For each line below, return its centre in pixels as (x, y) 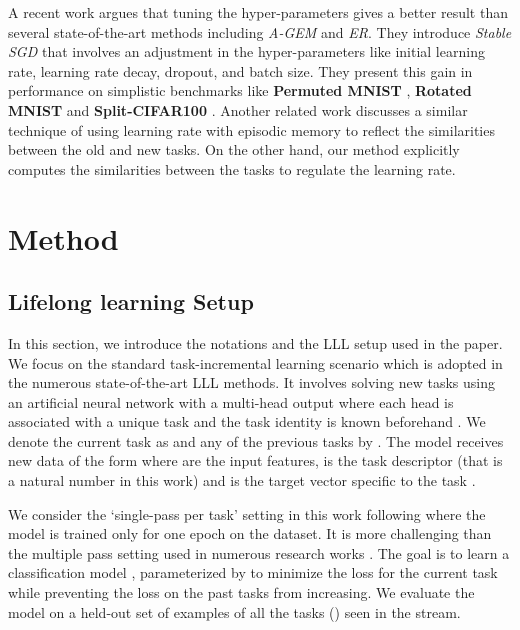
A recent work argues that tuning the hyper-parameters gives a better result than (258, 12)
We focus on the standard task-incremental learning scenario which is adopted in (255, 362)
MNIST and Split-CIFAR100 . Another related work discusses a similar (238, 109)
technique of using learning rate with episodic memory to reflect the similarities (251, 129)
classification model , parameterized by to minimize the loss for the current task (253, 572)
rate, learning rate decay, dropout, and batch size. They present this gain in (240, 70)
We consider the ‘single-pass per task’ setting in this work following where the (247, 513)
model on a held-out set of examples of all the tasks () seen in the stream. (234, 611)
